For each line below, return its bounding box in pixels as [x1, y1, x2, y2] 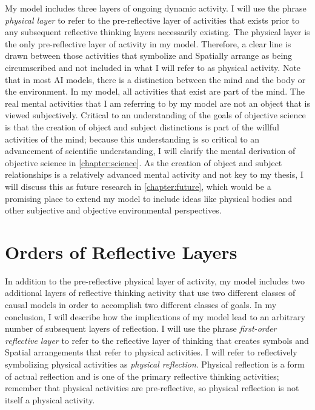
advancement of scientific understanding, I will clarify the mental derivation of [5, 144, 296, 157]
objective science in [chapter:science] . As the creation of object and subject [5, 156, 282, 169]
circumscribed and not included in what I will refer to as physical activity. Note [5, 61, 301, 73]
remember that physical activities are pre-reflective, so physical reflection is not [5, 381, 299, 394]
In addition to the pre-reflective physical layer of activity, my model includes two [5, 274, 305, 287]
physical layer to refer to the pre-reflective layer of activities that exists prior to [5, 13, 300, 26]
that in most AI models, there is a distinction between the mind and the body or [5, 73, 306, 86]
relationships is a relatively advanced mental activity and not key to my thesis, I [5, 168, 303, 181]
